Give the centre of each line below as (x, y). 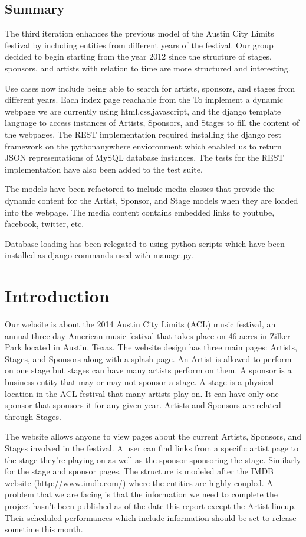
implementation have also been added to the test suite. (104, 169)
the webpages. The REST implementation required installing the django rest (143, 134)
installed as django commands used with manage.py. (99, 255)
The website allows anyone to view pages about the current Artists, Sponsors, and (153, 436)
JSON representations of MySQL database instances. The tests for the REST (144, 157)
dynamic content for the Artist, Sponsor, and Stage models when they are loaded (152, 200)
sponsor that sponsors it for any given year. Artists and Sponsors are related (143, 405)
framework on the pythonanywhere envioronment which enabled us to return (143, 146)
